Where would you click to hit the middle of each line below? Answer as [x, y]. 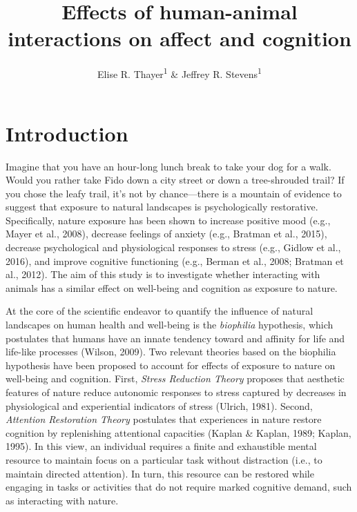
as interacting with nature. [62, 500]
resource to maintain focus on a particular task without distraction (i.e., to [164, 459]
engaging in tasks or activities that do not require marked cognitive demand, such [179, 487]
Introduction [67, 133]
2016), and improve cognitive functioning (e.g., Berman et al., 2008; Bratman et [175, 260]
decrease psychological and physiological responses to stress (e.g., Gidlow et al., [173, 247]
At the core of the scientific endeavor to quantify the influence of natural [160, 311]
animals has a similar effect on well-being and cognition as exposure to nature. [172, 287]
